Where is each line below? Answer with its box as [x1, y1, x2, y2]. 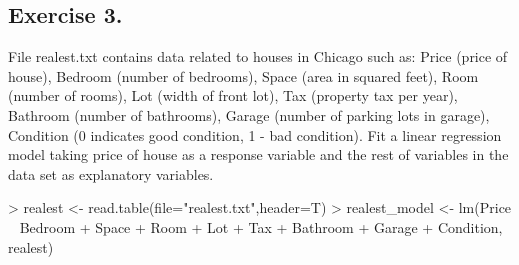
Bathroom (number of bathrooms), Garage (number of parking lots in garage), [8, 104, 490, 125]
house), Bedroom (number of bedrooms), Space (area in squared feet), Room [8, 65, 479, 86]
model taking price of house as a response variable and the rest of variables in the [8, 144, 509, 165]
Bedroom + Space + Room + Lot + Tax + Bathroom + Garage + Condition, [19, 216, 503, 237]
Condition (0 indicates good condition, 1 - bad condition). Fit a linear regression [8, 124, 502, 145]
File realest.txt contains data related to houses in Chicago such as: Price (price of [8, 46, 508, 67]
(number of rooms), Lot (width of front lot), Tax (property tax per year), [8, 85, 458, 106]
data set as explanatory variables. [8, 163, 214, 184]
